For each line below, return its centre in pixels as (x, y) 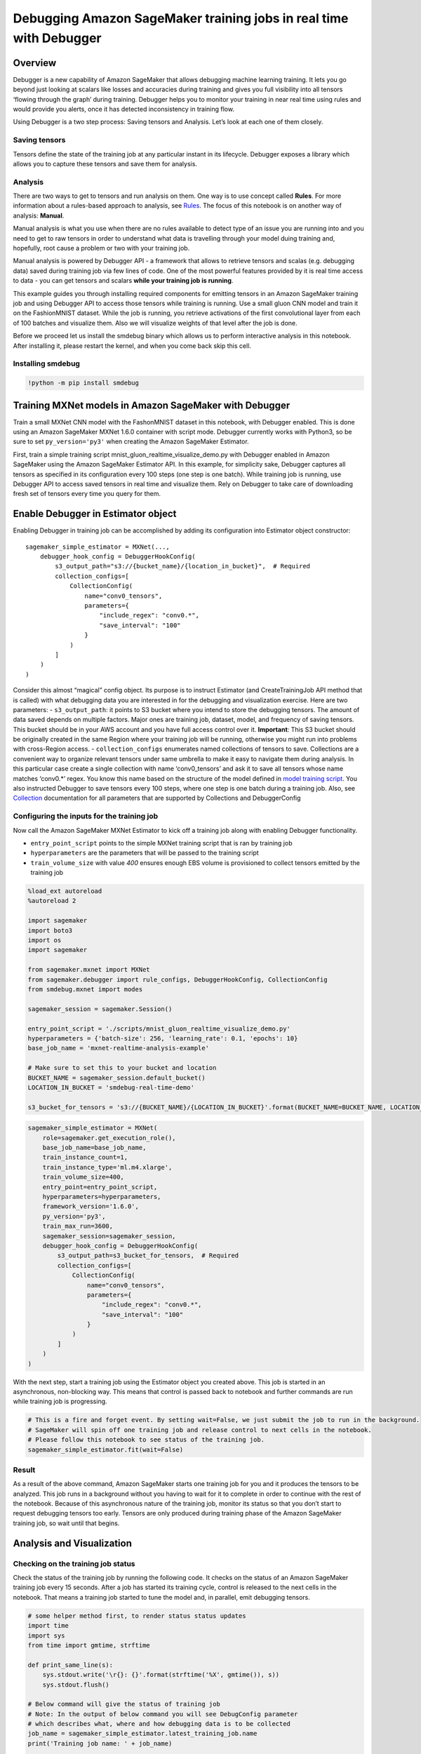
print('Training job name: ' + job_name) (100, 1743)
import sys (46, 1635)
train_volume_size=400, (83, 1177)
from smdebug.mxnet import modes (85, 989)
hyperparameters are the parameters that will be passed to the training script (145, 853)
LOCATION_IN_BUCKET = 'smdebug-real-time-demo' (111, 1087)
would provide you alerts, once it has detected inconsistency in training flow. (124, 109)
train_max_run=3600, (78, 1226)
